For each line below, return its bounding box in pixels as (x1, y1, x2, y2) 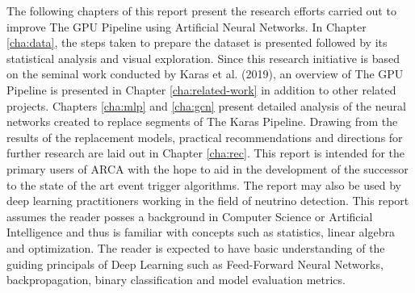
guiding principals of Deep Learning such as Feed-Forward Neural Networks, (6, 255, 384, 272)
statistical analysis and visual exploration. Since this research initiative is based (6, 49, 400, 66)
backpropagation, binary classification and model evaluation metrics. (6, 271, 346, 288)
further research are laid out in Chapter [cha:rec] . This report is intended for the (6, 144, 405, 161)
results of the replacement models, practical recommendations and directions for (6, 128, 403, 145)
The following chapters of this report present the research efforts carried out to (6, 2, 396, 19)
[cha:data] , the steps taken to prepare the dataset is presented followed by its (6, 34, 388, 51)
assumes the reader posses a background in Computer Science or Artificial (6, 207, 373, 224)
